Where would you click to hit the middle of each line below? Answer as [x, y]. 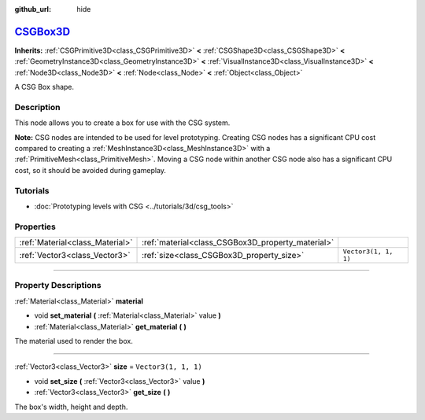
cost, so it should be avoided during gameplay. [91, 170]
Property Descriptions [58, 286]
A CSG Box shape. [44, 87]
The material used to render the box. [74, 341]
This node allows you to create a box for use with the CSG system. [122, 123]
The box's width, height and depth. [71, 407]
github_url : [33, 9]
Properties [35, 227]
